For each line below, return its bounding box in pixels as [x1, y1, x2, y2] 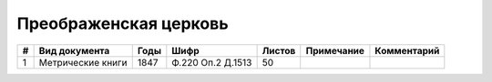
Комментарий [374, 44, 440, 57]
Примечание [305, 44, 364, 57]
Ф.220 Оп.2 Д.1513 [171, 56, 252, 68]
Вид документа [38, 44, 110, 57]
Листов [261, 44, 296, 57]
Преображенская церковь [16, 14, 229, 33]
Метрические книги [38, 56, 128, 68]
